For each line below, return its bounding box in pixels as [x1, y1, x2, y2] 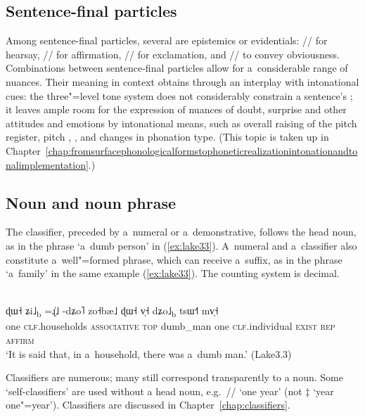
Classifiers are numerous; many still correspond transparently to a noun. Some [6, 370, 343, 385]
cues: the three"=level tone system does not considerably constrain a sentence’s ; [6, 88, 353, 103]
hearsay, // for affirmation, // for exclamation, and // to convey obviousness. [6, 46, 340, 61]
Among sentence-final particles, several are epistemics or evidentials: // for [6, 33, 328, 48]
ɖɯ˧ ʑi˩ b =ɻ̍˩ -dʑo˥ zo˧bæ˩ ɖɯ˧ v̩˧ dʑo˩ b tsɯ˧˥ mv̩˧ [6, 303, 219, 320]
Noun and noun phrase [6, 191, 176, 213]
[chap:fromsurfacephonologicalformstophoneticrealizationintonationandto [45, 143, 358, 158]
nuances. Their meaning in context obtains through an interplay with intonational [6, 74, 359, 89]
